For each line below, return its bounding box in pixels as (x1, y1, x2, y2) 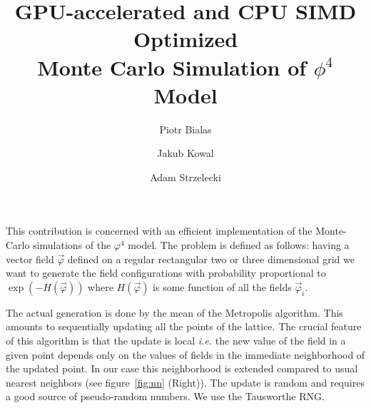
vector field (6, 251, 54, 266)
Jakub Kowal (157, 146, 214, 160)
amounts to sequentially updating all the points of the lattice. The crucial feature (6, 319, 362, 334)
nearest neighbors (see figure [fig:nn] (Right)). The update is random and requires (6, 374, 365, 389)
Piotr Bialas (159, 121, 212, 136)
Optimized (133, 24, 238, 53)
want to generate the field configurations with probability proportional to (6, 265, 326, 280)
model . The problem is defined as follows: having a (128, 238, 350, 253)
